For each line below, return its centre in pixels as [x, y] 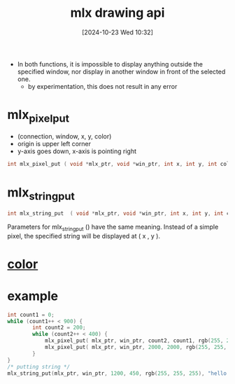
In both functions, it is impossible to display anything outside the [110, 64]
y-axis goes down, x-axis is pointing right [77, 151]
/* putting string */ [39, 367]
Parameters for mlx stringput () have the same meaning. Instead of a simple [113, 227]
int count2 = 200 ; [59, 328]
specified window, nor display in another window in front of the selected [121, 71]
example [33, 296]
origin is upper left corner [54, 144]
